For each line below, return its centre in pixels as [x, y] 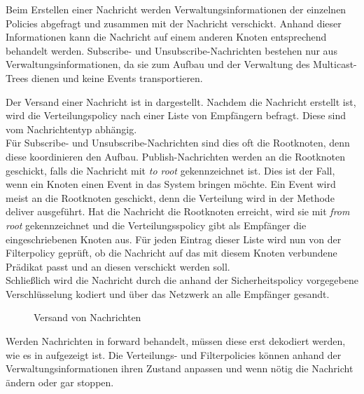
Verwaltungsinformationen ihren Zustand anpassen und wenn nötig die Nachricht [180, 368]
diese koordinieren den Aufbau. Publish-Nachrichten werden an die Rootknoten [175, 156]
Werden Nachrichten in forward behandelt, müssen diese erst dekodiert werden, [176, 341]
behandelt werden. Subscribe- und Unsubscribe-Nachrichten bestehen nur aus [171, 50]
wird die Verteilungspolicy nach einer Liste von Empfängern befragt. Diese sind [176, 115]
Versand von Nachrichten [87, 317]
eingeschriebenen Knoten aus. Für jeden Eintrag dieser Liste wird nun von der [174, 239]
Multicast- [335, 64]
